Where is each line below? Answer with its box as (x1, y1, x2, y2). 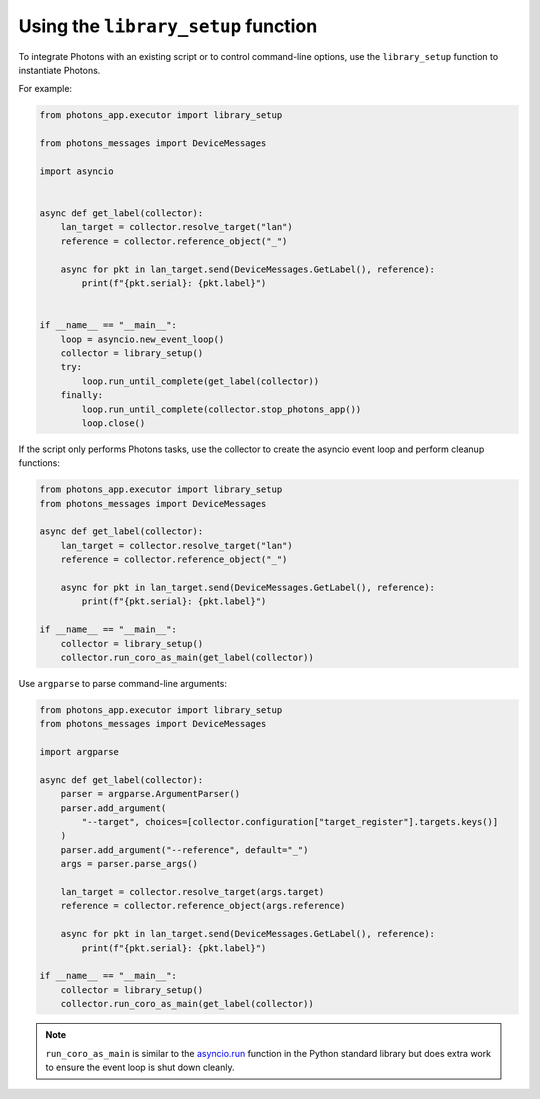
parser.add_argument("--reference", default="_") (60, 844, 309, 855)
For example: (18, 83, 73, 95)
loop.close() (81, 417, 146, 429)
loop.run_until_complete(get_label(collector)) (81, 375, 320, 387)
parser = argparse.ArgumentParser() (60, 788, 240, 800)
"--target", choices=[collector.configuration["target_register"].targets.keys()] (81, 816, 499, 828)
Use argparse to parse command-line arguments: (18, 677, 227, 689)
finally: (60, 390, 104, 401)
